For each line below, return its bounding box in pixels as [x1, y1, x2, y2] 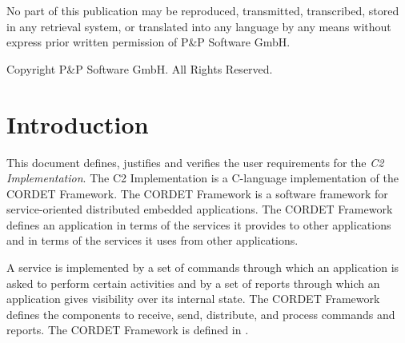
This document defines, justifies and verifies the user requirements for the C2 [6, 154, 384, 170]
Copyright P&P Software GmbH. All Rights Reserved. [6, 60, 273, 77]
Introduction [6, 107, 149, 140]
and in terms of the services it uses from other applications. [6, 232, 299, 249]
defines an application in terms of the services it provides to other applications [6, 216, 391, 233]
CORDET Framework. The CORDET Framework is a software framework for [6, 185, 388, 201]
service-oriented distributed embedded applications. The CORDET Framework [6, 201, 393, 217]
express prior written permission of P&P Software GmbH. [6, 34, 291, 50]
